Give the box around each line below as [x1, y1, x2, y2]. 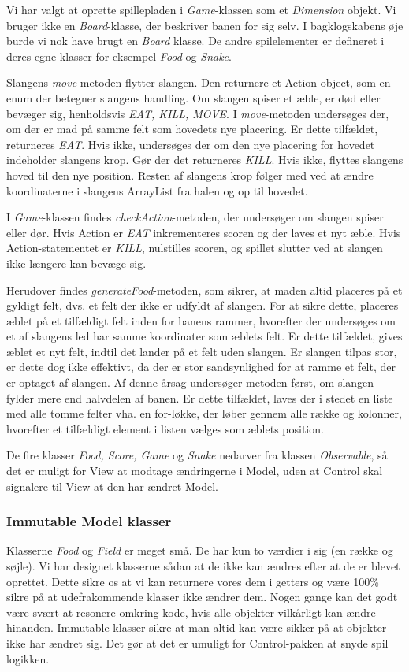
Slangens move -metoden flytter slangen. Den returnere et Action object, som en [6, 74, 391, 91]
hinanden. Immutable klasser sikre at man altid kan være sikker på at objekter [6, 619, 387, 636]
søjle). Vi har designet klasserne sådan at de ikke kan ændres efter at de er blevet [6, 558, 400, 574]
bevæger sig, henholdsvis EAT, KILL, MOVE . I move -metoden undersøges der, [6, 105, 389, 121]
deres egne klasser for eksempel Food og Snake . [6, 47, 232, 64]
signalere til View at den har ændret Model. [6, 477, 218, 494]
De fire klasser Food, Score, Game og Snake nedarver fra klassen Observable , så [6, 447, 388, 463]
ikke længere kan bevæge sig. [6, 254, 147, 271]
